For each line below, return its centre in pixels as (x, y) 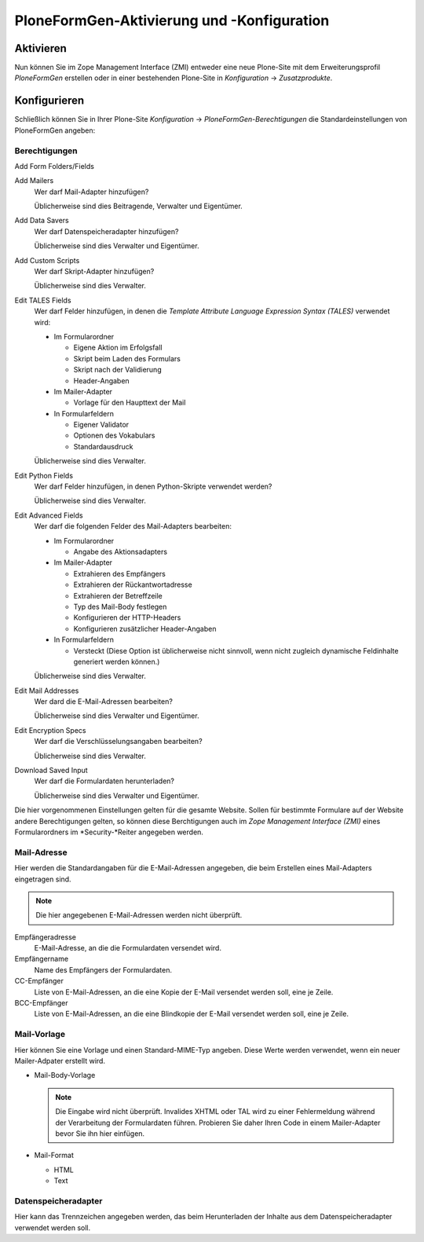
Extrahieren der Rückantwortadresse (133, 584)
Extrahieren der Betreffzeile (118, 595)
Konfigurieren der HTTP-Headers (127, 617)
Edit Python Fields (44, 475)
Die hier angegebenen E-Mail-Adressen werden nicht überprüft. (139, 915)
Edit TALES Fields (43, 300)
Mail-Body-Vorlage (65, 1075)
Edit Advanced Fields (49, 515)
